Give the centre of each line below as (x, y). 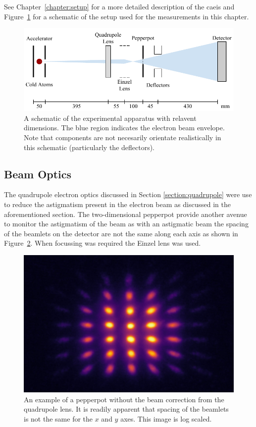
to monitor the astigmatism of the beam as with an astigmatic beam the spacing (126, 224)
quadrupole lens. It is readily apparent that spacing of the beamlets (126, 409)
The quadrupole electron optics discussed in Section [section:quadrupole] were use (128, 194)
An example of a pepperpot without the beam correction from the (124, 399)
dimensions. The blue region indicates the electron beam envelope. (124, 128)
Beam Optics (38, 174)
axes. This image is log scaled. (166, 418)
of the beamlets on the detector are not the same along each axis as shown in (121, 233)
